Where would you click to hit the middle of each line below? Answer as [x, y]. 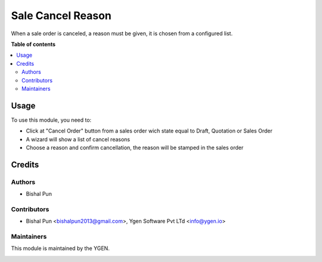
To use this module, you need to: [51, 120]
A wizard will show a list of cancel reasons [78, 139]
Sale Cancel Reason [61, 16]
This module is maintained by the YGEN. [60, 248]
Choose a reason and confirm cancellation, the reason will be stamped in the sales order [135, 147]
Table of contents [33, 44]
